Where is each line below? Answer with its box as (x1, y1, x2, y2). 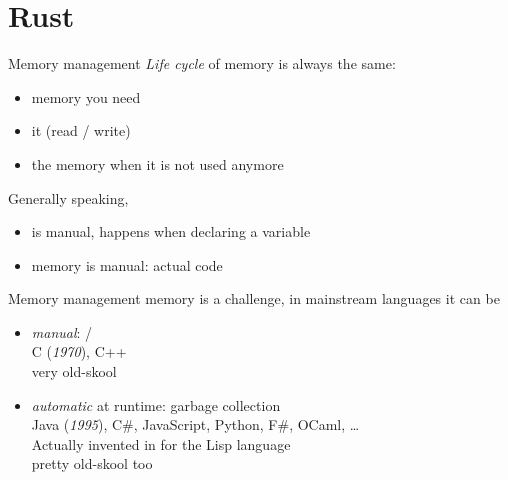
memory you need (31, 86, 141, 107)
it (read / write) (31, 120, 131, 141)
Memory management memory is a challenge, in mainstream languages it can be (8, 288, 500, 309)
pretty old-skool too (31, 453, 153, 474)
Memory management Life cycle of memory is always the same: (8, 53, 396, 74)
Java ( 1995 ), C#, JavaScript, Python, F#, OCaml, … (31, 414, 360, 435)
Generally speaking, (8, 187, 129, 208)
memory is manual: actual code (31, 254, 223, 275)
